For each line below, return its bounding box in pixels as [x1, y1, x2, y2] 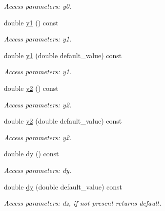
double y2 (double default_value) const [4, 116, 122, 126]
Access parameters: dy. [4, 165, 72, 175]
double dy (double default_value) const [4, 181, 123, 191]
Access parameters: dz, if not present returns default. [4, 198, 162, 208]
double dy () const [4, 148, 59, 159]
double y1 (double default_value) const [4, 50, 122, 60]
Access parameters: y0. [4, 1, 72, 11]
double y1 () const [4, 17, 59, 27]
